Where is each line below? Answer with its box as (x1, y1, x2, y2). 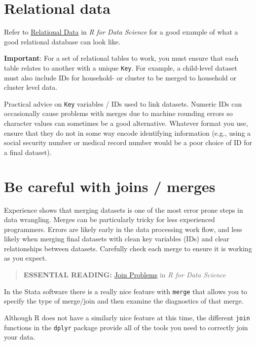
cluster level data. (4, 82, 58, 92)
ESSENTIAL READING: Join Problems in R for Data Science (23, 269, 226, 280)
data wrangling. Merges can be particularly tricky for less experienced (4, 214, 215, 225)
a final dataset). (4, 147, 52, 157)
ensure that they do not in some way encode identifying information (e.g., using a (4, 127, 251, 138)
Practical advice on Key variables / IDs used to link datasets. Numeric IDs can (4, 98, 242, 109)
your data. (4, 332, 36, 342)
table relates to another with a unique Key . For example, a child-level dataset (4, 62, 237, 73)
